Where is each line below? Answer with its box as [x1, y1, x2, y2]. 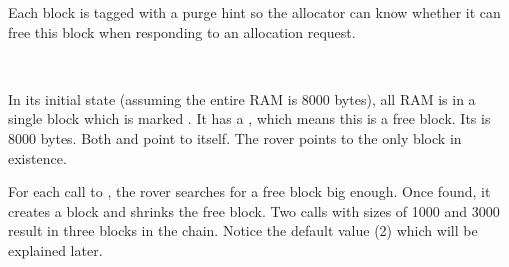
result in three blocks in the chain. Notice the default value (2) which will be [8, 220, 478, 241]
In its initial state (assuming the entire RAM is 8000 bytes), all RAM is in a [8, 88, 476, 109]
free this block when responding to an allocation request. [8, 21, 356, 42]
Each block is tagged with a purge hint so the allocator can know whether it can [8, 2, 501, 22]
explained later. [8, 239, 103, 260]
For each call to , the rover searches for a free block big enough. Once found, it [8, 181, 491, 202]
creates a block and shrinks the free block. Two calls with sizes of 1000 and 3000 [8, 200, 500, 221]
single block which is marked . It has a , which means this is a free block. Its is [8, 108, 491, 129]
